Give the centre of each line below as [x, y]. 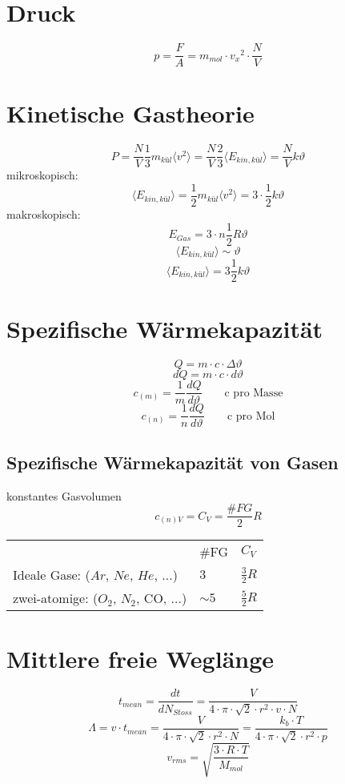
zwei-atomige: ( [56, 598]
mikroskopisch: [42, 175]
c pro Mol [251, 416]
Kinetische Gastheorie [130, 113]
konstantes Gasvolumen [64, 495]
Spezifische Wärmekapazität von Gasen [172, 462]
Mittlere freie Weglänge [140, 658]
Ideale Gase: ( [52, 575]
